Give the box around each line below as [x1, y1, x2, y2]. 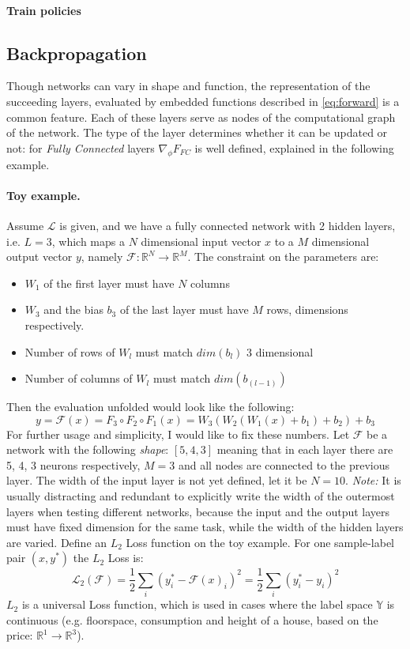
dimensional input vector [141, 232, 261, 249]
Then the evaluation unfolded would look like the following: [6, 398, 295, 415]
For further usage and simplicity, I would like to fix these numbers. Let [6, 425, 350, 442]
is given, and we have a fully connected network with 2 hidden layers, [59, 217, 396, 233]
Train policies [6, 2, 81, 18]
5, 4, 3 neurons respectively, [6, 456, 141, 473]
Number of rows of [24, 343, 115, 360]
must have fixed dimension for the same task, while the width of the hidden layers [6, 519, 404, 535]
